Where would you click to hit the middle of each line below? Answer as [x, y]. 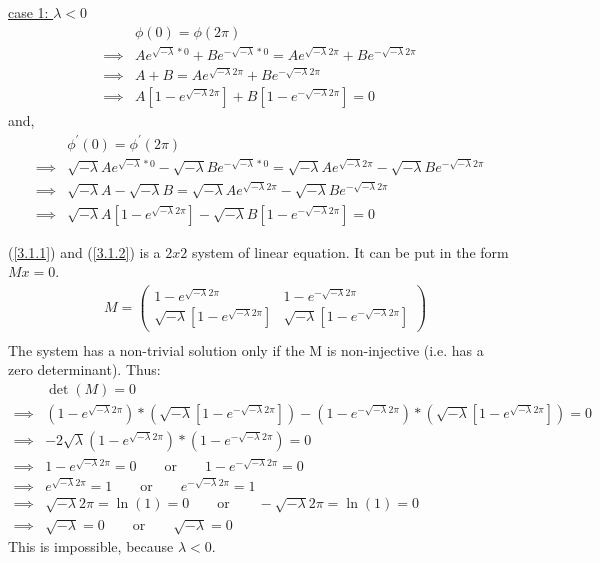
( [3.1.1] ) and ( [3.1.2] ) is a [84, 251]
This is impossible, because [91, 545]
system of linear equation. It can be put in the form [350, 251]
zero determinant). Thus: [84, 369]
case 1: [28, 12]
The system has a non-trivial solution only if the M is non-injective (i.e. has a [246, 349]
